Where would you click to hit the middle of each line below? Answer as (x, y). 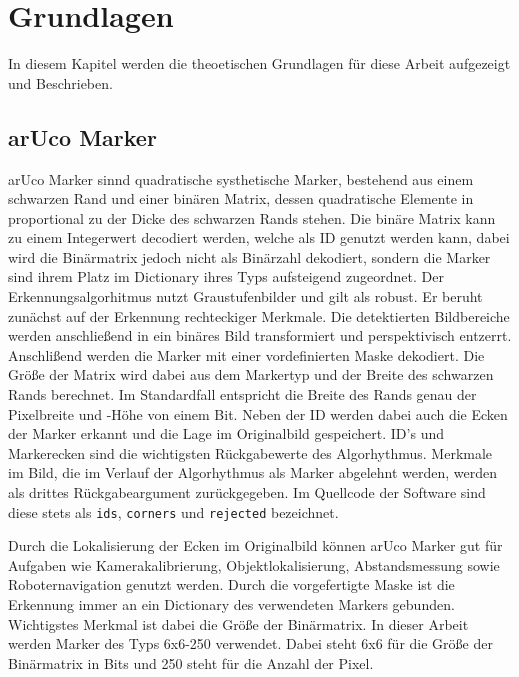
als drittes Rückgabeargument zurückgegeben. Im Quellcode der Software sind (247, 492)
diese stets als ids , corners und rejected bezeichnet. (173, 511)
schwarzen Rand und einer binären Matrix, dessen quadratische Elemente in (241, 198)
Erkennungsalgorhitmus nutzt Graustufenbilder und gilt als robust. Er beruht (245, 296)
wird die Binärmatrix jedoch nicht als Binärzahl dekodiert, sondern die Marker (249, 256)
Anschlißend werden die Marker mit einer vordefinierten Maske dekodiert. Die (246, 354)
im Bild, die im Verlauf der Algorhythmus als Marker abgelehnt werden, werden (253, 472)
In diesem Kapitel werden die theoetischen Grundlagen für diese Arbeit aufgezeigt (259, 63)
